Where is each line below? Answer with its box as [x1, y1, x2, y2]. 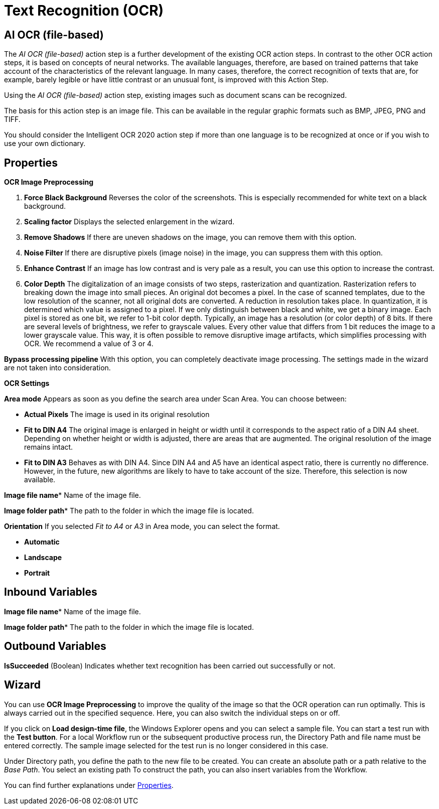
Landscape [24, 553, 62, 562]
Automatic [24, 537, 60, 547]
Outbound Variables [4, 640, 106, 653]
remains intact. [24, 443, 73, 452]
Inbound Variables [4, 586, 97, 599]
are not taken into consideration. [4, 363, 111, 372]
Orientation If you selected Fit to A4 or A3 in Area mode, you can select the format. [4, 522, 280, 531]
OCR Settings [4, 379, 50, 388]
